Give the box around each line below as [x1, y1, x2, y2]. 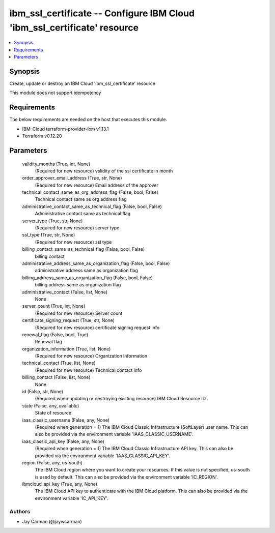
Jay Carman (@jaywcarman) [22, 519, 82, 525]
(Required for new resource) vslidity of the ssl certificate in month [35, 168, 173, 174]
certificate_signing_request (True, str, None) [22, 317, 115, 323]
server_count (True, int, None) [22, 303, 86, 309]
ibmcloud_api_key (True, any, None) [22, 481, 98, 487]
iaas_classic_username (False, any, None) [22, 417, 109, 423]
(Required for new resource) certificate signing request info [35, 324, 160, 331]
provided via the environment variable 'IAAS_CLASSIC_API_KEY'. [35, 453, 171, 459]
